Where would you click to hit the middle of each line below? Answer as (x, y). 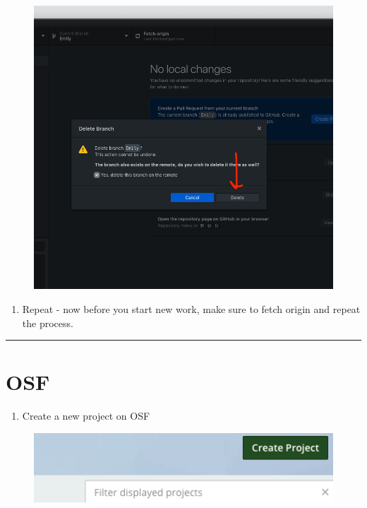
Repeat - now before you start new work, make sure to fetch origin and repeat (191, 309)
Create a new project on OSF (86, 416)
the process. (48, 323)
